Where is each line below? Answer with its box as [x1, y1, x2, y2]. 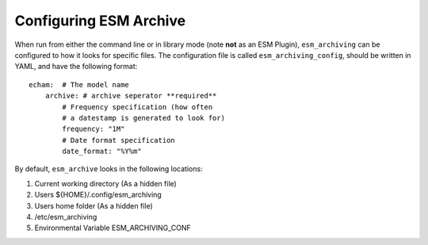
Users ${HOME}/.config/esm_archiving [34, 190, 162, 200]
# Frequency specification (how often [62, 102, 213, 111]
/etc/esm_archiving [34, 212, 97, 222]
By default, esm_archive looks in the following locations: [14, 164, 203, 174]
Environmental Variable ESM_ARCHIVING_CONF [34, 223, 191, 233]
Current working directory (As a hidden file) [34, 178, 178, 188]
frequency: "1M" [62, 124, 125, 134]
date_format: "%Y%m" [62, 147, 142, 156]
